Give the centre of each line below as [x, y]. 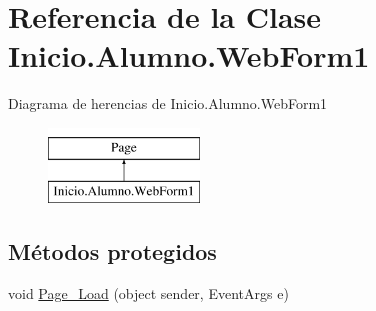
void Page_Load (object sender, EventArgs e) [148, 293]
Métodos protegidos [112, 251]
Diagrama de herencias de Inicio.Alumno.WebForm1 [168, 103]
